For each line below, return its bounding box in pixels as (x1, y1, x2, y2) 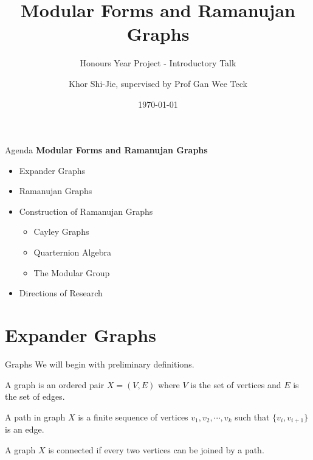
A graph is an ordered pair (5, 378, 105, 391)
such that (235, 410, 270, 423)
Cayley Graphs (33, 225, 89, 238)
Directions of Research (19, 287, 103, 299)
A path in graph (5, 410, 66, 423)
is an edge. (5, 423, 44, 436)
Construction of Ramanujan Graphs (19, 204, 153, 217)
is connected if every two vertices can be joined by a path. (48, 443, 264, 456)
